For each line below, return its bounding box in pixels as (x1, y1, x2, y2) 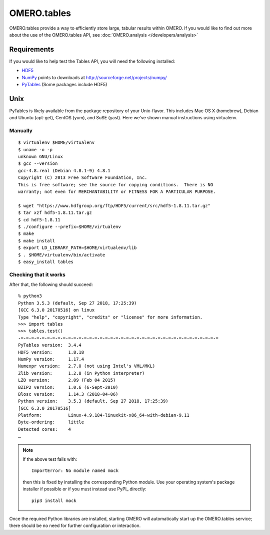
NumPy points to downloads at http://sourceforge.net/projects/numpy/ (21, 74, 167, 80)
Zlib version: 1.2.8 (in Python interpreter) (18, 370, 145, 376)
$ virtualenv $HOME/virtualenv (18, 140, 95, 145)
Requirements (9, 45, 54, 54)
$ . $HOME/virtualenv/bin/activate (18, 252, 105, 257)
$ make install (18, 238, 55, 243)
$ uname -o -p (18, 147, 52, 152)
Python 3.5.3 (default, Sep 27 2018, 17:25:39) (18, 300, 137, 306)
